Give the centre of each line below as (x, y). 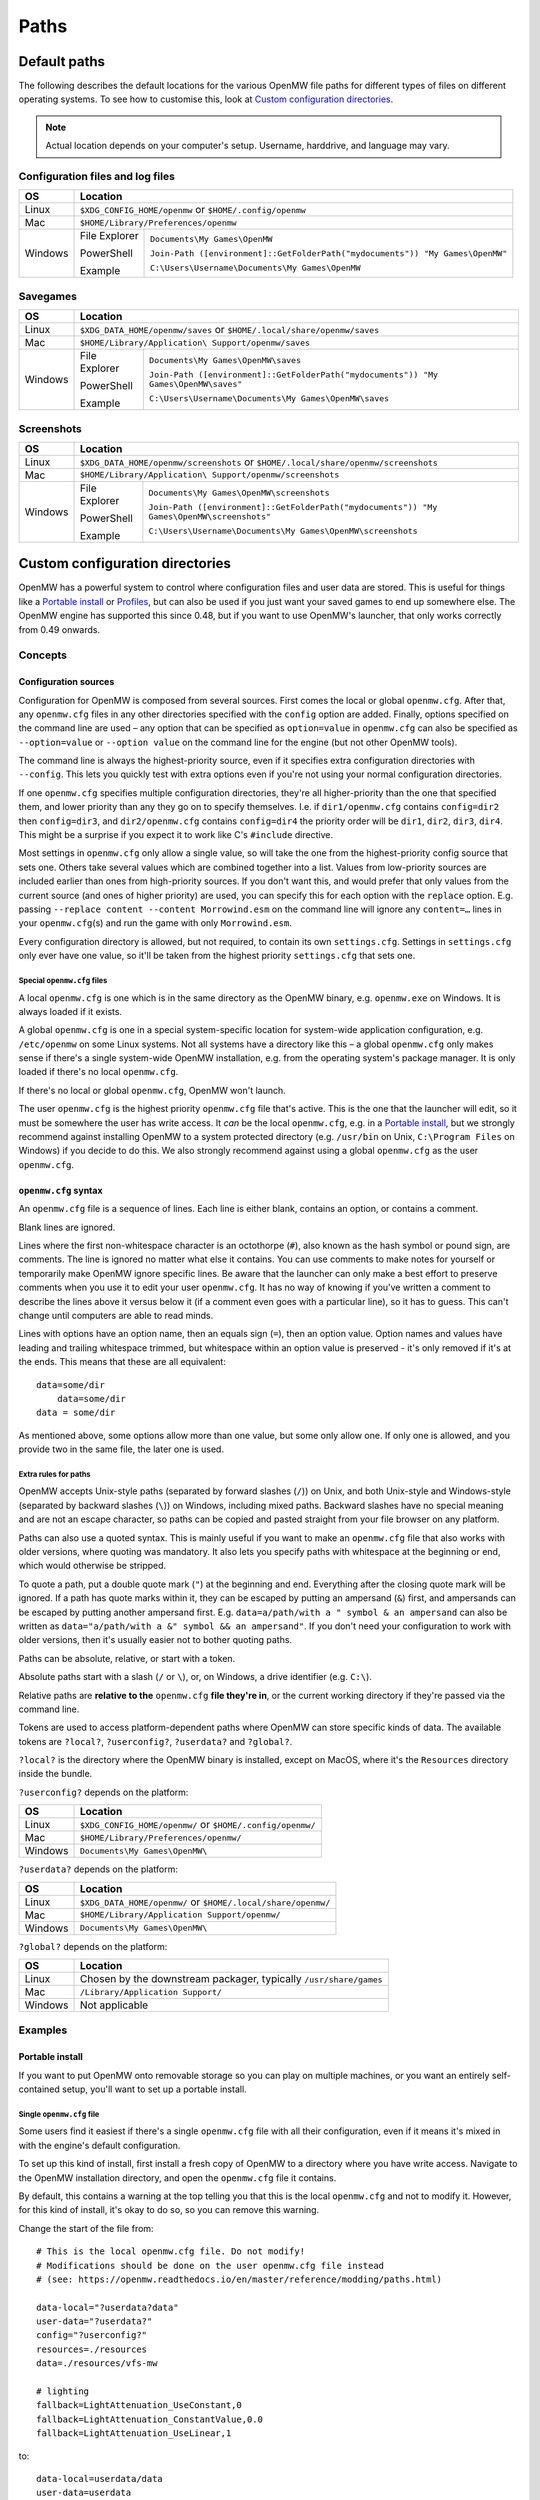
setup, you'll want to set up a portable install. (154, 2089)
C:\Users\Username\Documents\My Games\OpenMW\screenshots (283, 530)
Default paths (61, 61)
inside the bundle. (55, 1774)
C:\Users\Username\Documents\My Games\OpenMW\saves (269, 398)
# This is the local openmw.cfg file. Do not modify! (170, 2251)
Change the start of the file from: (86, 2228)
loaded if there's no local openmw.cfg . (98, 1072)
